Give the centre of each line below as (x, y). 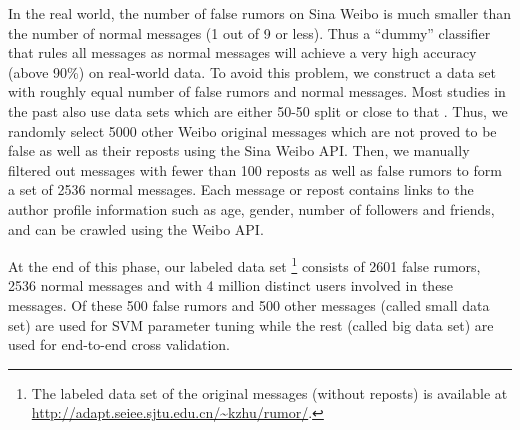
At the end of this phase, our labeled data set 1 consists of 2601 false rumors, (244, 264)
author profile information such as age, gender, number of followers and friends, (251, 208)
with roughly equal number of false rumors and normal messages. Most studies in (257, 91)
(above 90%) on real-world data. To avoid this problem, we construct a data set (252, 71)
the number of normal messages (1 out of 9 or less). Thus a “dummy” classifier (249, 32)
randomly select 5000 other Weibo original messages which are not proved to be (252, 130)
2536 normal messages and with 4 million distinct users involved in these (231, 285)
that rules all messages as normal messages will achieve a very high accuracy (242, 52)
